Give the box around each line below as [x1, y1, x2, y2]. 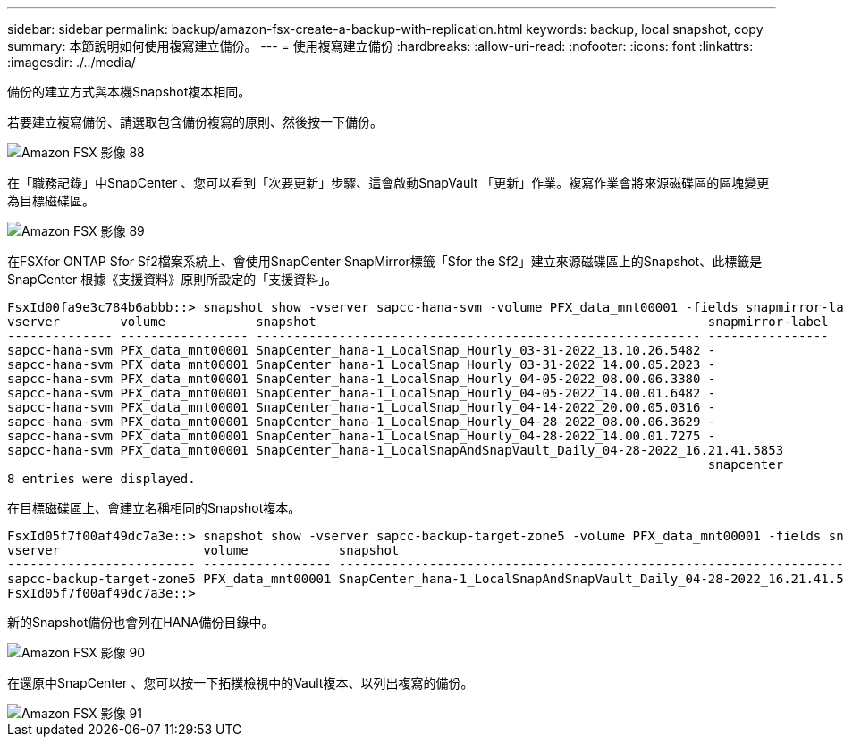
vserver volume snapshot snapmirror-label [7, 314, 829, 329]
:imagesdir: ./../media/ [7, 54, 136, 70]
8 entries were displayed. [7, 472, 196, 486]
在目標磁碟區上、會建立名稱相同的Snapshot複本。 [7, 500, 301, 515]
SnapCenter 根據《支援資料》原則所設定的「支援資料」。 [7, 272, 338, 287]
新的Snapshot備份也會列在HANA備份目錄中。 [7, 614, 274, 630]
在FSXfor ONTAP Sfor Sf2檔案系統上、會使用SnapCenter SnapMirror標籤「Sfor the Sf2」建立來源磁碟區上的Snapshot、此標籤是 [7, 254, 763, 269]
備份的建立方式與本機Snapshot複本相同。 [7, 84, 251, 99]
